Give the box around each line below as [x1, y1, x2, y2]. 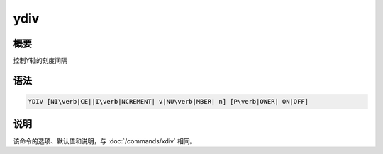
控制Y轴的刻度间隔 [13, 57, 67, 65]
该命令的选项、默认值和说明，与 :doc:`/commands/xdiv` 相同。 [13, 136, 196, 145]
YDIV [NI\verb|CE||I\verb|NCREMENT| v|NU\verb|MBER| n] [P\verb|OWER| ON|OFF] [28, 97, 309, 106]
